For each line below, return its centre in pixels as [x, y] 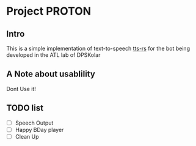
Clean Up [27, 136]
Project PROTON [49, 11]
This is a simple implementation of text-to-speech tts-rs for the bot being [98, 48]
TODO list [25, 108]
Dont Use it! [21, 89]
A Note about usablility [51, 74]
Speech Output [34, 123]
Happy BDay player [39, 130]
